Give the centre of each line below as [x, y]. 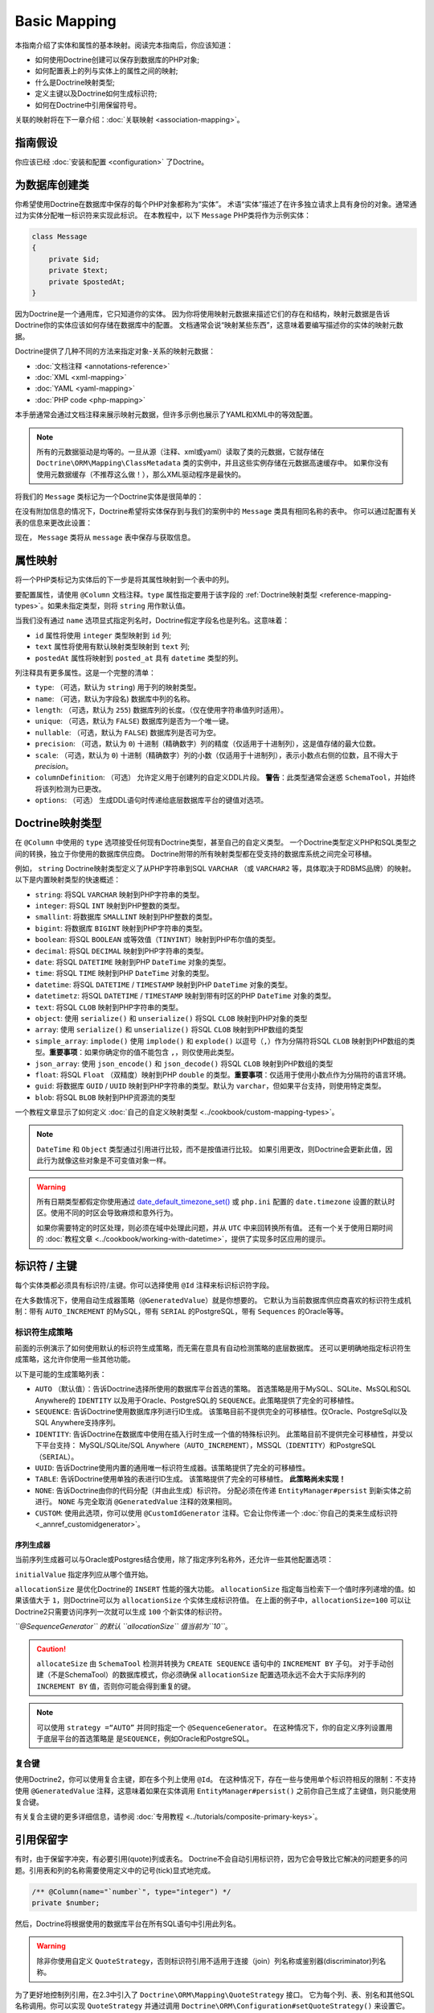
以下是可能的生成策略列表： [61, 1374]
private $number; [66, 1903]
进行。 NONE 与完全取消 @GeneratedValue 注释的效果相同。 [135, 1502]
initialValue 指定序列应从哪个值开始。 [84, 1574]
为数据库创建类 [52, 185]
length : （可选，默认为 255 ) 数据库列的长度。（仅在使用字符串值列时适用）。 [162, 710]
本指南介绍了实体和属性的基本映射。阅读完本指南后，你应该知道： [124, 45]
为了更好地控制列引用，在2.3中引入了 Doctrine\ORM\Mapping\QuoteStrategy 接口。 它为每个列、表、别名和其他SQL [215, 1994]
